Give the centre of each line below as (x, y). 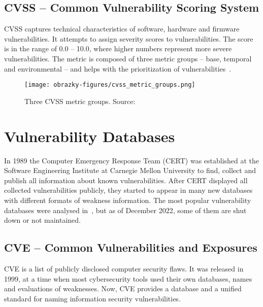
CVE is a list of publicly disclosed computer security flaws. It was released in (124, 268)
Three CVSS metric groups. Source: (80, 101)
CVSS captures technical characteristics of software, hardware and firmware (122, 29)
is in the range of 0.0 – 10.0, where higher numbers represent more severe (118, 48)
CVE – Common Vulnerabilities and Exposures (131, 247)
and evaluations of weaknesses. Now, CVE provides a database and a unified (123, 288)
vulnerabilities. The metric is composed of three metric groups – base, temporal (128, 58)
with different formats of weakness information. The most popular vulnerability (128, 200)
